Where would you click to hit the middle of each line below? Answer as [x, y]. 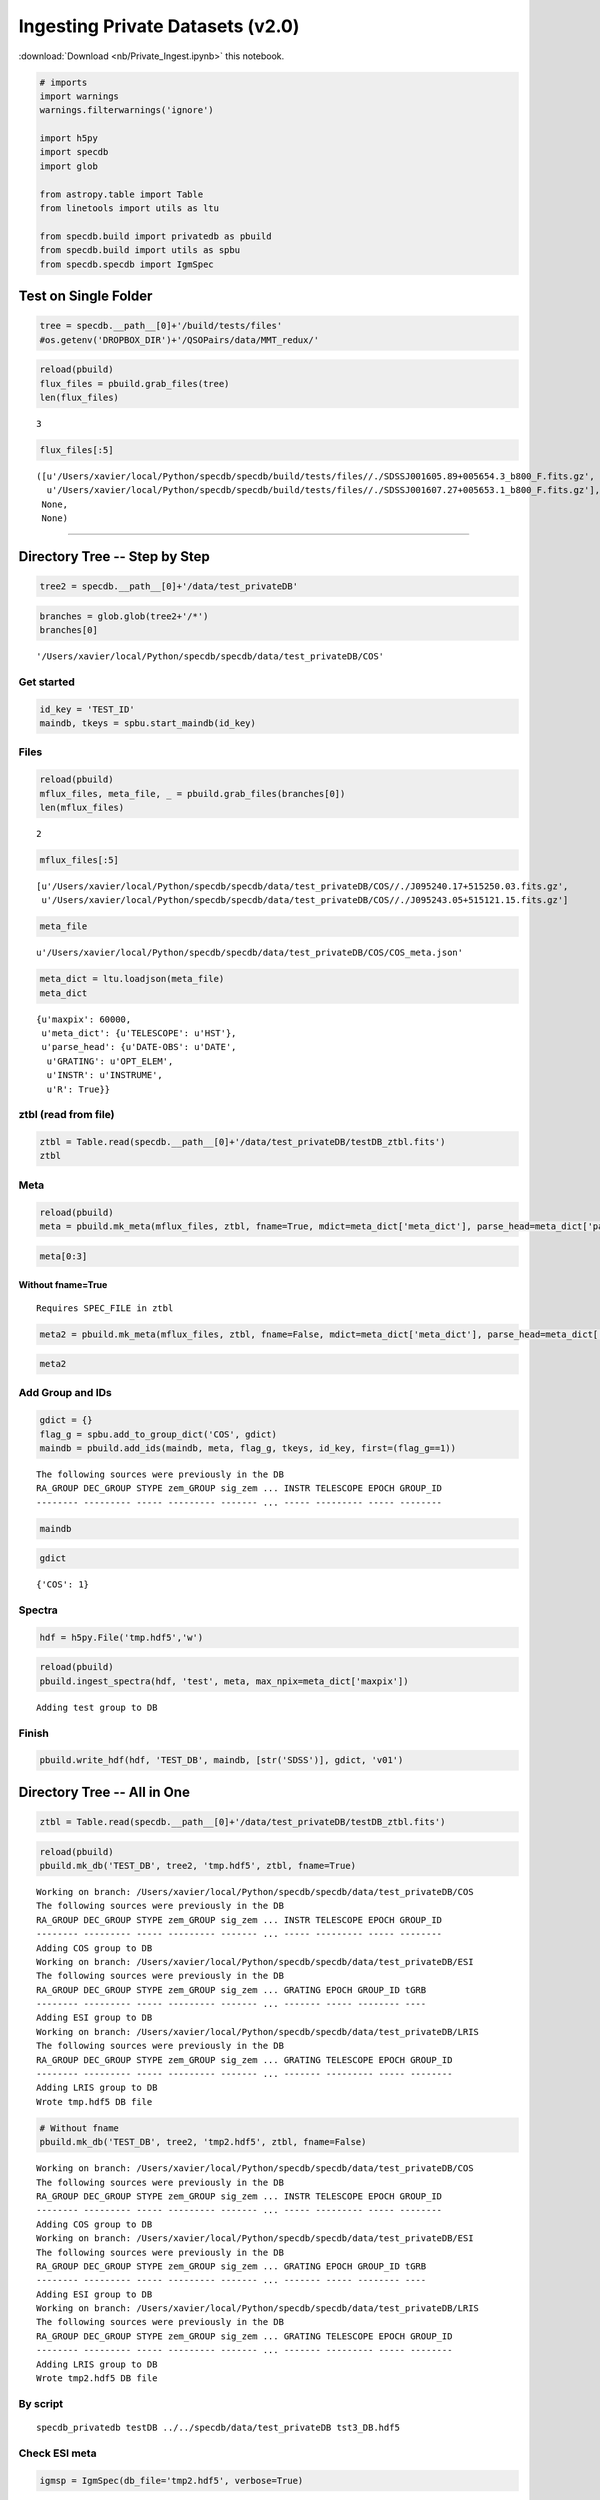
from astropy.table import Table [121, 194]
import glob [69, 166]
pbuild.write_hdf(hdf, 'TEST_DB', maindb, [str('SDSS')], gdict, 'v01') [221, 1760]
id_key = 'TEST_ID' [87, 709]
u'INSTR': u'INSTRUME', [105, 1075]
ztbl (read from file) [66, 1115]
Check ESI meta [57, 2453]
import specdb [74, 152]
